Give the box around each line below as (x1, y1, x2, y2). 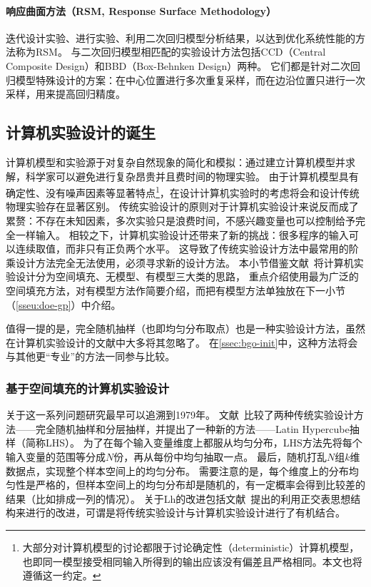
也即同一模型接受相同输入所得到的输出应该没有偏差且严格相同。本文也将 (22, 553, 362, 568)
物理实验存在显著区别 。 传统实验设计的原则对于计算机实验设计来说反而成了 (6, 199, 359, 214)
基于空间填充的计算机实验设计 (6, 379, 170, 397)
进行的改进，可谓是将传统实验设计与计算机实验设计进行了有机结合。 (25, 505, 345, 520)
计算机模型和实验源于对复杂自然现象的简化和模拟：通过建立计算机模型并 (6, 154, 345, 169)
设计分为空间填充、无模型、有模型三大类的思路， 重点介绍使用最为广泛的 (15, 269, 359, 284)
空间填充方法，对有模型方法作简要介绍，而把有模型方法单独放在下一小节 (6, 282, 345, 297)
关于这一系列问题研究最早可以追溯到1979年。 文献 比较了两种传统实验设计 (6, 407, 354, 422)
